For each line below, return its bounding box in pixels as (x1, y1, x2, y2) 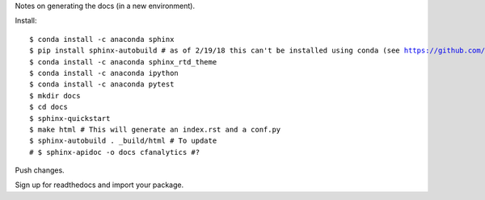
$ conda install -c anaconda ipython (29, 69, 179, 77)
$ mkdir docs (29, 91, 81, 100)
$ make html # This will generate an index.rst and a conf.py (29, 125, 281, 134)
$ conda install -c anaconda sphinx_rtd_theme (29, 57, 217, 66)
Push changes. (15, 165, 65, 175)
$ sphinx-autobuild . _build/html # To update (29, 136, 217, 145)
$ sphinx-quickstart (29, 114, 111, 123)
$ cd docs (29, 102, 68, 112)
